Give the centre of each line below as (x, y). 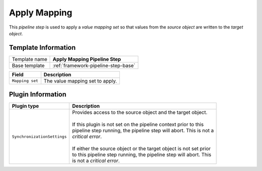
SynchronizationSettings (39, 136)
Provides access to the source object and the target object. (140, 113)
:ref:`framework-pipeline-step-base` (94, 65)
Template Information (42, 48)
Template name (30, 59)
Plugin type (25, 106)
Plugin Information (38, 94)
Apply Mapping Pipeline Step (87, 59)
